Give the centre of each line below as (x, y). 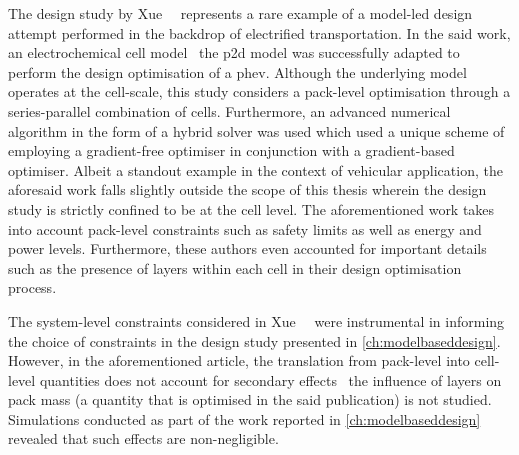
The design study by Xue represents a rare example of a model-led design (240, 13)
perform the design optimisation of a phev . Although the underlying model (237, 71)
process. (32, 287)
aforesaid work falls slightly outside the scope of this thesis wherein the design (247, 189)
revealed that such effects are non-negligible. (143, 438)
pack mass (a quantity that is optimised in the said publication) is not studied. (250, 399)
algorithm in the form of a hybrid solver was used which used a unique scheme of (256, 130)
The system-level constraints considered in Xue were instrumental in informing (256, 320)
